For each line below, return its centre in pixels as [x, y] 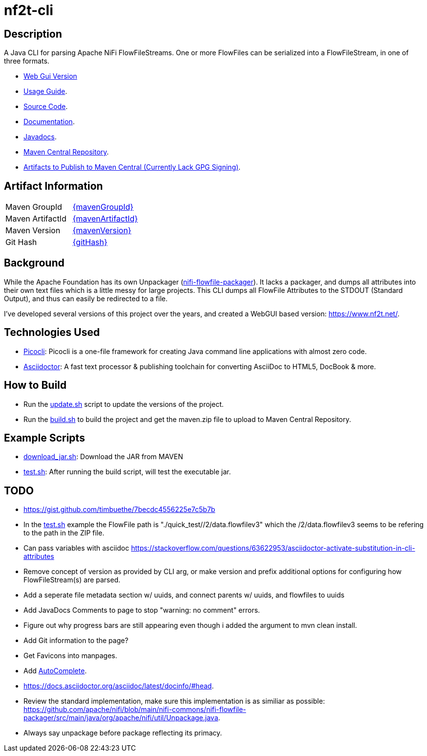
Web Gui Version [50, 76]
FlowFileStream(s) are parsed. [72, 580]
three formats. [27, 61]
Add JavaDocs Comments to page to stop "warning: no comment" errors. [142, 610]
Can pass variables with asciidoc [76, 548]
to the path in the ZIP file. [64, 533]
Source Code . [46, 107]
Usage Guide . [45, 91]
